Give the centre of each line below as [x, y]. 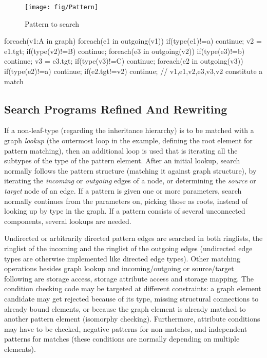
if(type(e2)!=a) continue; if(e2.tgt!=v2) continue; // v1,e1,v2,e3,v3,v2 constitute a [133, 71]
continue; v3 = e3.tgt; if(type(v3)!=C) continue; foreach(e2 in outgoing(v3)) [124, 61]
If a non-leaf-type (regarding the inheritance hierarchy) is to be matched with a [129, 130]
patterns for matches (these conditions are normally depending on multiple [122, 339]
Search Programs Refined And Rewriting [116, 109]
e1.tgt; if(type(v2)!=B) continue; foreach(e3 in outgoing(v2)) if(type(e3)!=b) [125, 51]
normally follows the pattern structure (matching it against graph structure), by [130, 170]
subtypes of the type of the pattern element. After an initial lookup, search [122, 161]
